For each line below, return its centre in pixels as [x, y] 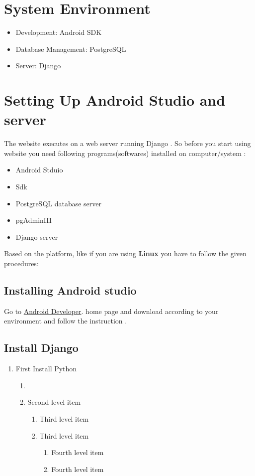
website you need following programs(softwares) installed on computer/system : [125, 153]
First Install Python [46, 369]
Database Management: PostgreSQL [71, 49]
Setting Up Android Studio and [115, 100]
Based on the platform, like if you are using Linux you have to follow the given [125, 253]
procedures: [21, 263]
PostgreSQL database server [59, 203]
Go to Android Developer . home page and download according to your [111, 311]
